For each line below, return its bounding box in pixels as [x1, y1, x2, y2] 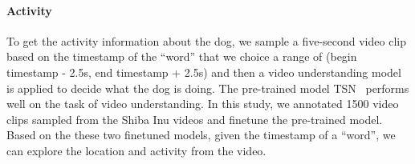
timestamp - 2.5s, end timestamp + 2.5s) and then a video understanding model [6, 63, 401, 80]
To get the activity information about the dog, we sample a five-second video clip [6, 32, 406, 49]
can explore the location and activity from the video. [6, 142, 266, 158]
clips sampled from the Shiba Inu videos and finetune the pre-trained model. [6, 110, 383, 127]
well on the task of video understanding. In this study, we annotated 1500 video [6, 95, 399, 112]
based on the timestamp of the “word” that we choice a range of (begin [6, 48, 357, 65]
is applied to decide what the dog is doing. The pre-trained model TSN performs [6, 79, 409, 96]
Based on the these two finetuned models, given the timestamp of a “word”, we [6, 126, 396, 143]
